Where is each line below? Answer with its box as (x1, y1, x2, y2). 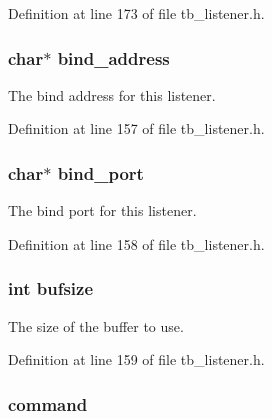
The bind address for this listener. (8, 84, 216, 105)
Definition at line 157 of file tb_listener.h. (8, 118, 265, 139)
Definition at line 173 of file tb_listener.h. (8, 3, 265, 23)
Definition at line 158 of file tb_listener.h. (8, 233, 265, 254)
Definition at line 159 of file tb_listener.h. (8, 349, 265, 370)
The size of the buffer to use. (8, 315, 184, 336)
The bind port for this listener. (8, 200, 197, 221)
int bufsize (8, 276, 94, 301)
